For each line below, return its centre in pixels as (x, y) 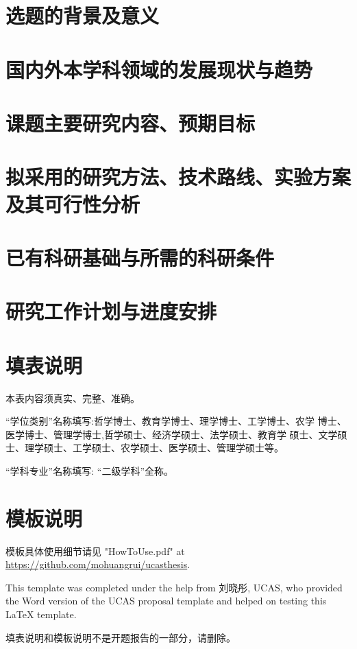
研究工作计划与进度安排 (111, 311)
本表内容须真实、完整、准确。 (73, 398)
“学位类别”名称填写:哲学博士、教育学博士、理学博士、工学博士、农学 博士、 (176, 421)
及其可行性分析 (73, 203)
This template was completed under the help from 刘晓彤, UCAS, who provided (174, 587)
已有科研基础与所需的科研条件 (140, 257)
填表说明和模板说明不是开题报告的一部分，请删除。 (121, 637)
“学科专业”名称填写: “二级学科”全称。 (89, 470)
